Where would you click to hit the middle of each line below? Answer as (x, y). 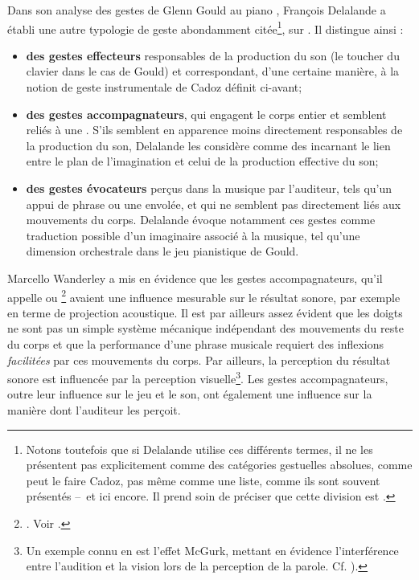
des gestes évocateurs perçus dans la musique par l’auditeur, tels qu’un (209, 188)
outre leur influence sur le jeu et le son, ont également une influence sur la (190, 394)
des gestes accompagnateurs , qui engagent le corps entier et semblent (206, 114)
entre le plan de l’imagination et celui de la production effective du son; (202, 161)
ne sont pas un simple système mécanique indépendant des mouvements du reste (205, 328)
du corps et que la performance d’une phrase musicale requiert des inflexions (196, 344)
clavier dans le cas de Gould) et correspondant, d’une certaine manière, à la (213, 71)
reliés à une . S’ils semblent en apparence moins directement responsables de (214, 130)
